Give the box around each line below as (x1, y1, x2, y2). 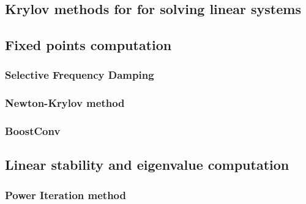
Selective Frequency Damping (5, 67, 154, 82)
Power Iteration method (5, 187, 126, 202)
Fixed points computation (5, 35, 172, 54)
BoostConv (5, 123, 61, 139)
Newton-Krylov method (5, 95, 125, 111)
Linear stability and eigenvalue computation (5, 155, 289, 174)
